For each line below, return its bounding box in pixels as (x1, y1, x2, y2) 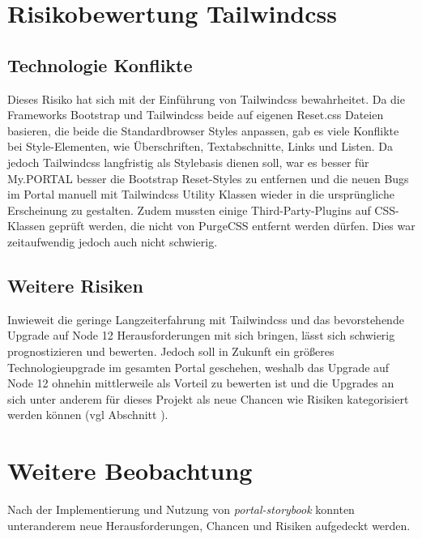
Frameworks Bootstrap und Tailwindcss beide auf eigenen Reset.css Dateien (7, 106, 384, 123)
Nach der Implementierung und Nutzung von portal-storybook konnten (7, 501, 355, 517)
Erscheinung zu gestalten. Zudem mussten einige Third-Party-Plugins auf (7, 201, 371, 218)
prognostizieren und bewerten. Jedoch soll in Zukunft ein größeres (7, 342, 335, 359)
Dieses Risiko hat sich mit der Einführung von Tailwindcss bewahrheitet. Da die (7, 90, 405, 107)
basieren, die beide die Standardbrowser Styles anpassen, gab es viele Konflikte (7, 122, 399, 139)
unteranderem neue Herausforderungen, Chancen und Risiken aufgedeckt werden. (7, 516, 411, 533)
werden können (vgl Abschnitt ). (7, 406, 168, 423)
